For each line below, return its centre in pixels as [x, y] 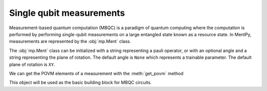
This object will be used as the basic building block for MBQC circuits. [80, 83]
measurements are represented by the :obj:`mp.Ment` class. [70, 42]
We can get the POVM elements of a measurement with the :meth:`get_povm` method [96, 73]
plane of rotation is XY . [32, 64]
